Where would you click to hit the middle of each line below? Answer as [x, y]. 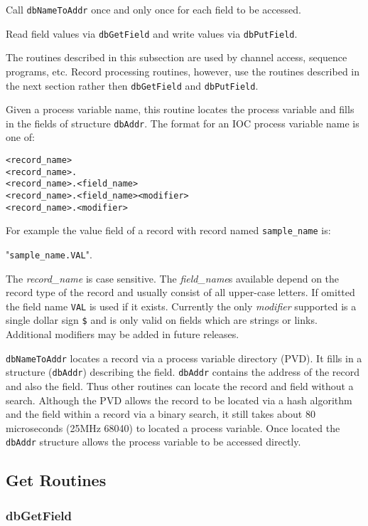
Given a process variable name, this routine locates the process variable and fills [180, 109]
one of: [20, 137]
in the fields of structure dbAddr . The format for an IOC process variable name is [183, 123]
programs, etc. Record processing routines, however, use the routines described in [183, 71]
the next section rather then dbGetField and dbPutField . [132, 85]
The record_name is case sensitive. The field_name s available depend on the [173, 278]
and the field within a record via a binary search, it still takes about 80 [161, 414]
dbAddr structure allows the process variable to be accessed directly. [153, 442]
